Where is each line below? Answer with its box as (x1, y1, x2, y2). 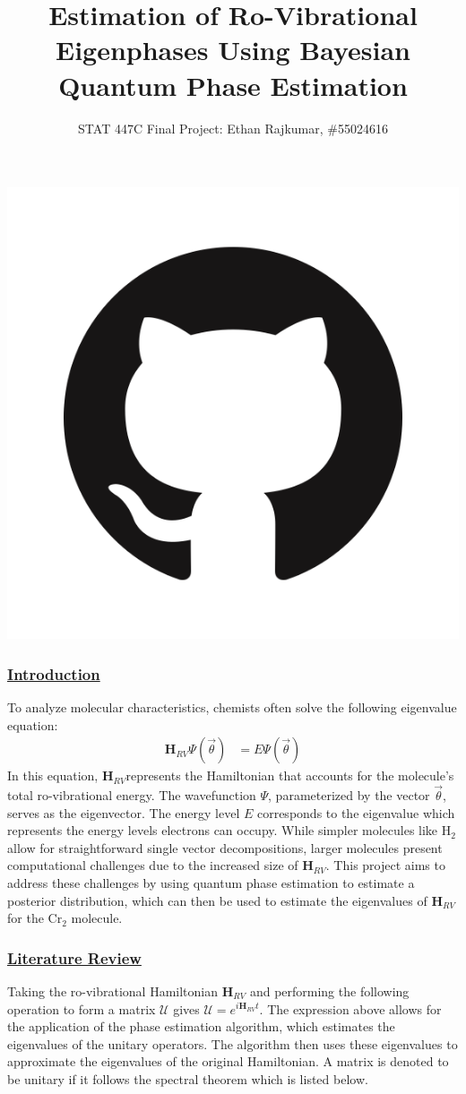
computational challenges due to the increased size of (7, 856, 298, 874)
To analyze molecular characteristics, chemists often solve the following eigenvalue (7, 697, 457, 716)
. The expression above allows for (259, 999, 442, 1018)
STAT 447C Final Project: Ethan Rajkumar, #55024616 (78, 118, 388, 137)
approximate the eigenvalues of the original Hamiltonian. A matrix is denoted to (7, 1052, 449, 1071)
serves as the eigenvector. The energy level (7, 803, 240, 822)
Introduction (7, 662, 100, 685)
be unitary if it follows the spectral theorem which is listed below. (7, 1069, 368, 1088)
